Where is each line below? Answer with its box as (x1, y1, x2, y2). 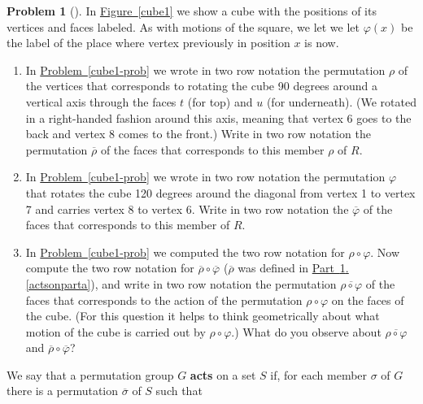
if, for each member (270, 366, 368, 383)
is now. (304, 34, 339, 51)
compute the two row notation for (25, 259, 194, 276)
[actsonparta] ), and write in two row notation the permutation (25, 275, 337, 292)
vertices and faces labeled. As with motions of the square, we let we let (7, 18, 360, 35)
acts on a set (190, 366, 256, 383)
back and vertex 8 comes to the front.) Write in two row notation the (25, 125, 371, 142)
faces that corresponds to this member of (25, 216, 230, 233)
